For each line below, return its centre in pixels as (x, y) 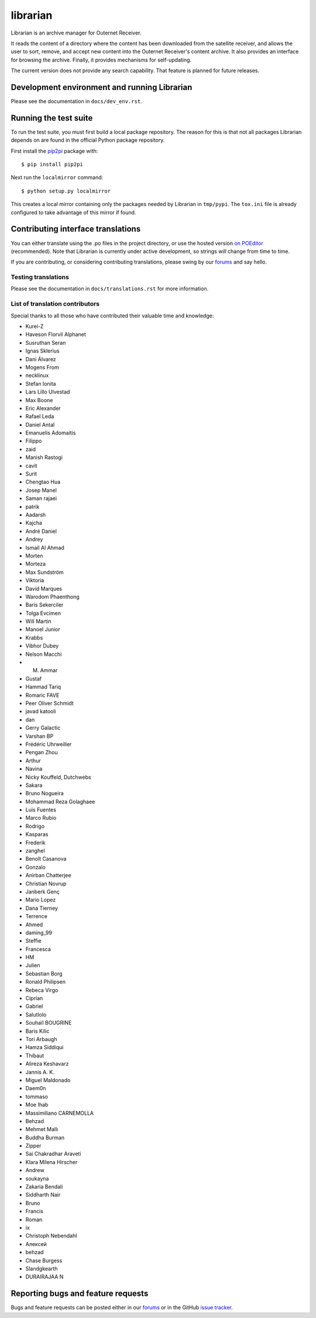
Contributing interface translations (76, 229)
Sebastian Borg (44, 973)
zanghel (35, 851)
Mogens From (42, 367)
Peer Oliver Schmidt (50, 703)
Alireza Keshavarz (47, 1064)
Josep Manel (41, 490)
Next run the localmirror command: (57, 177)
